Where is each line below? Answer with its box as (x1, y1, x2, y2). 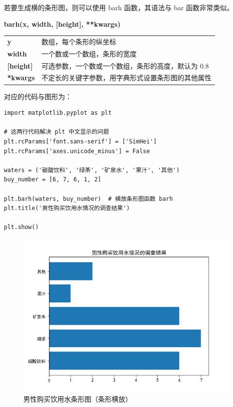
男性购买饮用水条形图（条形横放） (23, 393, 132, 404)
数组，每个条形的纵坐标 (41, 36, 116, 46)
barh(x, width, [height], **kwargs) (4, 18, 121, 29)
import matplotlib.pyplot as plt (4, 109, 112, 117)
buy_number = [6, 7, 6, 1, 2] (4, 176, 101, 183)
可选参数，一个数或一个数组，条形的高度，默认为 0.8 (41, 60, 209, 71)
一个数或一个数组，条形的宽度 (41, 48, 137, 58)
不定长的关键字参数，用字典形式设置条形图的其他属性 (41, 72, 212, 83)
